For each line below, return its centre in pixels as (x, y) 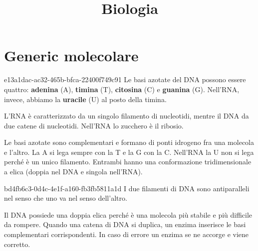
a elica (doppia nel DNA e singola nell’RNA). (73, 172)
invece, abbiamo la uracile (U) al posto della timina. (85, 99)
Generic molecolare (71, 56)
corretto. (17, 244)
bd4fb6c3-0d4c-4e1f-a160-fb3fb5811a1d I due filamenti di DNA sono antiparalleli (127, 188)
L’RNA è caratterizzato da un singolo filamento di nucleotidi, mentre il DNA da (127, 116)
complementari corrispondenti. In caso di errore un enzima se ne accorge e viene (127, 234)
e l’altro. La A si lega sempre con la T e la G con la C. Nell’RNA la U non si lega (129, 152)
